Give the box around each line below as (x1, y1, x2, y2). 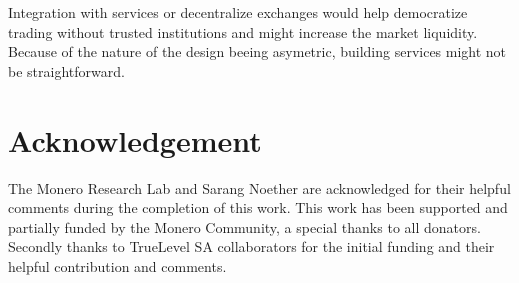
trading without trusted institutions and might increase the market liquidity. (8, 21, 478, 42)
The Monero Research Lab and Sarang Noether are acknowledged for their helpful (8, 177, 511, 198)
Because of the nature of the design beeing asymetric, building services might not (8, 41, 507, 62)
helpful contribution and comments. (8, 255, 227, 276)
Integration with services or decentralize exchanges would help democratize (8, 2, 468, 22)
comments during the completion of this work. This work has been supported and (8, 197, 508, 218)
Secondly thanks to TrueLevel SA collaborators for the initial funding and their (8, 236, 495, 257)
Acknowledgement (8, 119, 262, 160)
